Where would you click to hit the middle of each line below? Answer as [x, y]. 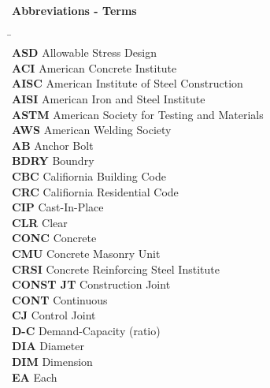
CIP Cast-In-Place [58, 207]
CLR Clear [40, 222]
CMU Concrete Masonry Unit [86, 253]
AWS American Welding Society [92, 130]
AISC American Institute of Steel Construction [128, 83]
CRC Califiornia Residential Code [95, 191]
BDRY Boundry [53, 160]
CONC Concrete [54, 238]
